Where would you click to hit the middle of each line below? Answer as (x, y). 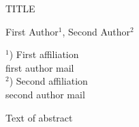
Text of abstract (39, 117)
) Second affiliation (48, 81)
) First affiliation (44, 54)
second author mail (45, 94)
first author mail (40, 67)
